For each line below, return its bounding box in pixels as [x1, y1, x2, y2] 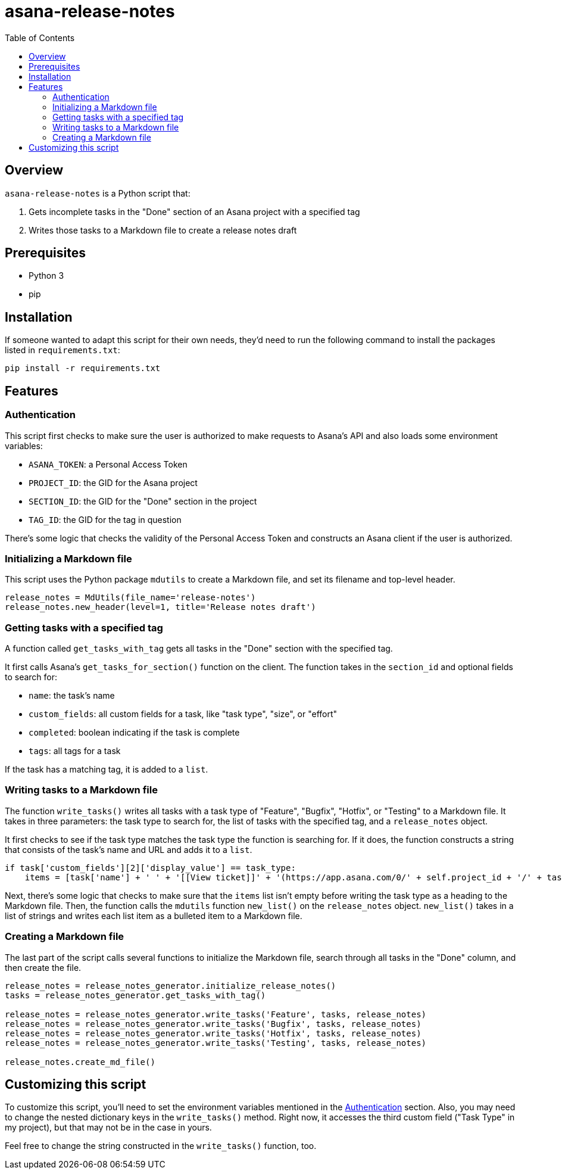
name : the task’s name [29, 690, 115, 700]
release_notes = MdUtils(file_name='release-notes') [5, 593, 256, 603]
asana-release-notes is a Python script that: [5, 188, 191, 198]
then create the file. [5, 962, 82, 973]
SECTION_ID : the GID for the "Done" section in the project [29, 496, 257, 506]
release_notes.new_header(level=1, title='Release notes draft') [5, 602, 316, 612]
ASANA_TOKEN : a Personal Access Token [29, 459, 188, 469]
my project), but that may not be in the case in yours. [5, 1122, 212, 1133]
